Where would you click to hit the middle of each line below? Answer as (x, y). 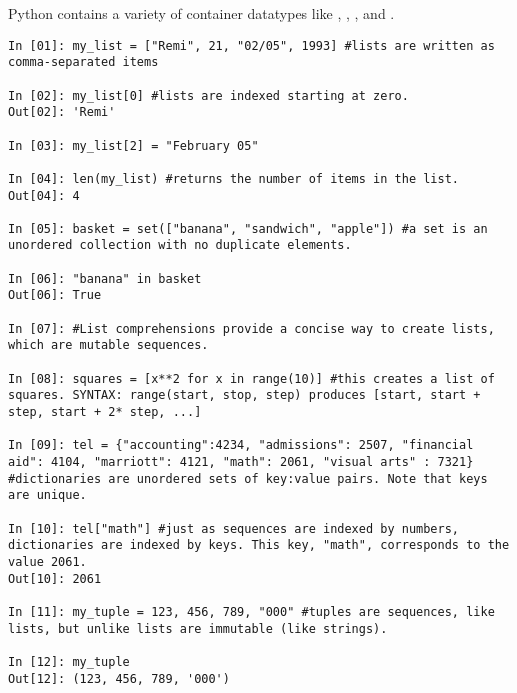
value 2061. (47, 561)
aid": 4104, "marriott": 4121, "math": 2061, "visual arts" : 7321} (241, 462)
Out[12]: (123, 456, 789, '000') (119, 678)
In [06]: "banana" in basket (105, 278)
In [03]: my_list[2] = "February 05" (133, 145)
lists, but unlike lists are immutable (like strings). (198, 628)
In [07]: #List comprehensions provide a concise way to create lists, (251, 328)
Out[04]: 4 (44, 195)
